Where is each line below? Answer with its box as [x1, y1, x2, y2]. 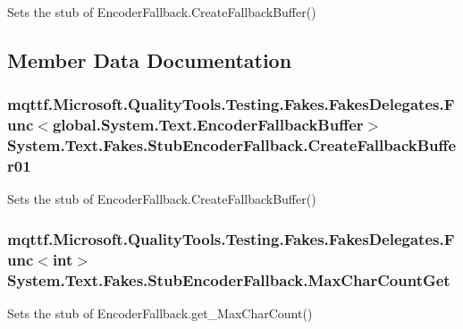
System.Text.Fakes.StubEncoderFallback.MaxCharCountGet [7, 268, 450, 291]
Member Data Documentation [7, 46, 292, 73]
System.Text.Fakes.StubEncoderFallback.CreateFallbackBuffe [7, 134, 457, 156]
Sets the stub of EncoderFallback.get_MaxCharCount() [7, 304, 313, 323]
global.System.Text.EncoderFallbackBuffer [52, 114, 364, 136]
